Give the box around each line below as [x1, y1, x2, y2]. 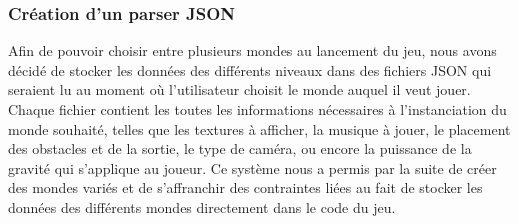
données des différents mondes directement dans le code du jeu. [8, 196, 396, 217]
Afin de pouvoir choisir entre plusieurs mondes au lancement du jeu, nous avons [8, 40, 497, 61]
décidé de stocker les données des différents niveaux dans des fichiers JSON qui [8, 59, 492, 80]
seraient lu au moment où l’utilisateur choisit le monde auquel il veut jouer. [8, 79, 471, 100]
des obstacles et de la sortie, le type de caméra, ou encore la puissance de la [8, 138, 472, 159]
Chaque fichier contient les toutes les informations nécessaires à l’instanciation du [8, 99, 507, 119]
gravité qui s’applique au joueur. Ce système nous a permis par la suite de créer [8, 157, 497, 178]
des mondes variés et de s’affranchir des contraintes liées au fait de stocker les [8, 177, 483, 198]
